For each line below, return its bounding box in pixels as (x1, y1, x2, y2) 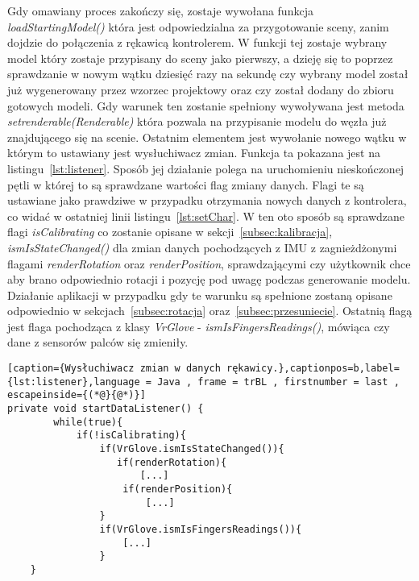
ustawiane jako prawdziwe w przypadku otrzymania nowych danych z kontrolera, (7, 192, 407, 209)
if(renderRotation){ (117, 456, 227, 468)
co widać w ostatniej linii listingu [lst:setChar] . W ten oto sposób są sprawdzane (7, 207, 405, 224)
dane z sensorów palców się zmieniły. (7, 334, 189, 351)
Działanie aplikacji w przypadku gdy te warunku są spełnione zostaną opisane (7, 286, 392, 303)
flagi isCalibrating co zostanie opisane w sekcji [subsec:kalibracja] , (7, 223, 333, 240)
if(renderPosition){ (122, 483, 233, 495)
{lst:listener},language (7, 376, 140, 388)
